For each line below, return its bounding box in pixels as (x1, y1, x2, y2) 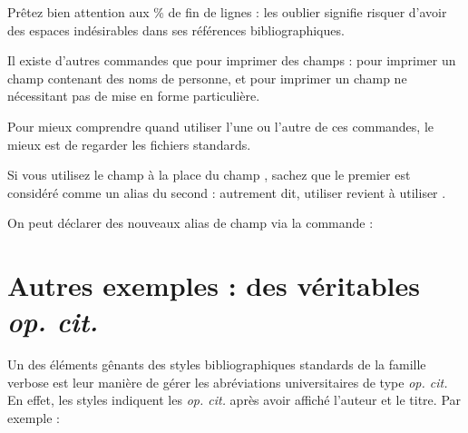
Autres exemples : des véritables (7, 267, 420, 304)
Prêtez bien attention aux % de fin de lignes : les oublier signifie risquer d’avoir (7, 3, 447, 21)
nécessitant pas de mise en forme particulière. (7, 86, 260, 105)
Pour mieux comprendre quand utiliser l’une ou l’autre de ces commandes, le (7, 116, 434, 135)
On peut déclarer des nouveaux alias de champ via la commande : (7, 213, 374, 232)
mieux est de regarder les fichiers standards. (7, 134, 251, 153)
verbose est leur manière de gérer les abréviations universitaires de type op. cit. (7, 372, 448, 391)
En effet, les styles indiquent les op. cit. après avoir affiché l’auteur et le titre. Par (7, 390, 462, 409)
